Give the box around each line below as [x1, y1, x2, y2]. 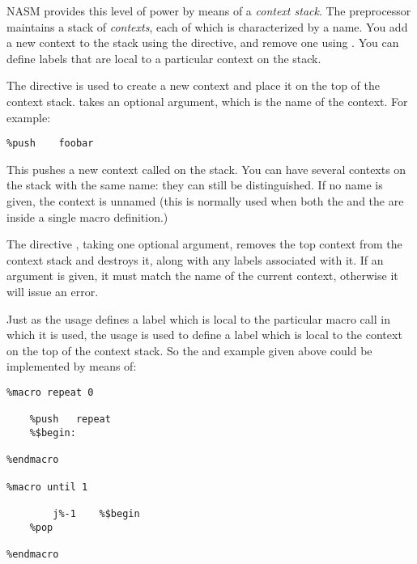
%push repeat [29, 413, 111, 426]
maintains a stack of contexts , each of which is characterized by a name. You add [6, 18, 408, 35]
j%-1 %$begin [53, 507, 140, 519]
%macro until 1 [6, 481, 88, 493]
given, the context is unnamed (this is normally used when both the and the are [6, 193, 404, 209]
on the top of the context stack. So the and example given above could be [6, 341, 372, 358]
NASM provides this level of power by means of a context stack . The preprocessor [6, 2, 411, 19]
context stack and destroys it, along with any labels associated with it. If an [6, 251, 384, 268]
